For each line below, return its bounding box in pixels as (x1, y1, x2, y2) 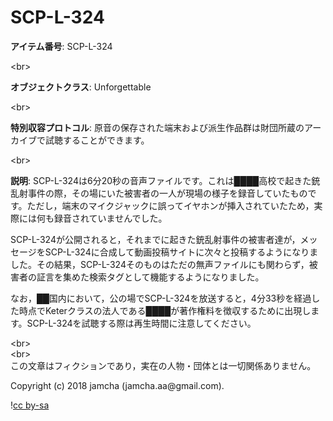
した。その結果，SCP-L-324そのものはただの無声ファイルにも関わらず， (10, 258, 310, 270)
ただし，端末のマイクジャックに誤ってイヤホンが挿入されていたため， (26, 199, 315, 211)
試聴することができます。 (44, 134, 150, 146)
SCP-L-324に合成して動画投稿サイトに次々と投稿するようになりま (44, 246, 319, 258)
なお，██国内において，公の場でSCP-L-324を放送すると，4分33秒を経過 (10, 292, 312, 304)
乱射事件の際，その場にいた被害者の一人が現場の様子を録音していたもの (10, 187, 308, 199)
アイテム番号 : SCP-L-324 (10, 40, 113, 52)
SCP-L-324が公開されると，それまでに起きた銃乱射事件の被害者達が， (10, 233, 301, 245)
